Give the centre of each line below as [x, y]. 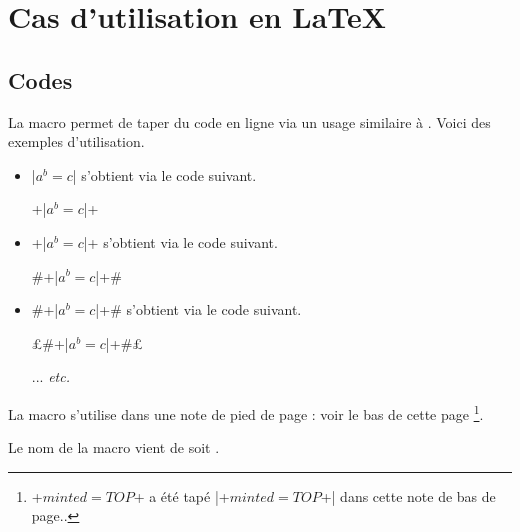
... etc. [50, 376]
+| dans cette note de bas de [408, 495]
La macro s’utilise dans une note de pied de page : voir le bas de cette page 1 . [246, 412]
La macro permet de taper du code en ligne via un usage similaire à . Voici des [249, 121]
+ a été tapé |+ [181, 495]
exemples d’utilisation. [76, 141]
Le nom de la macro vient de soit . [114, 447]
